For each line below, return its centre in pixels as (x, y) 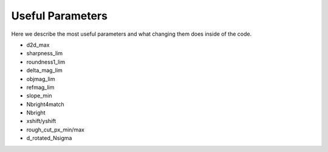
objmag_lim (41, 79)
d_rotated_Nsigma (49, 138)
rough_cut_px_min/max (56, 130)
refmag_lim (40, 87)
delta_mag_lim (45, 70)
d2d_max (38, 45)
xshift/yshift (41, 121)
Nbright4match (46, 104)
